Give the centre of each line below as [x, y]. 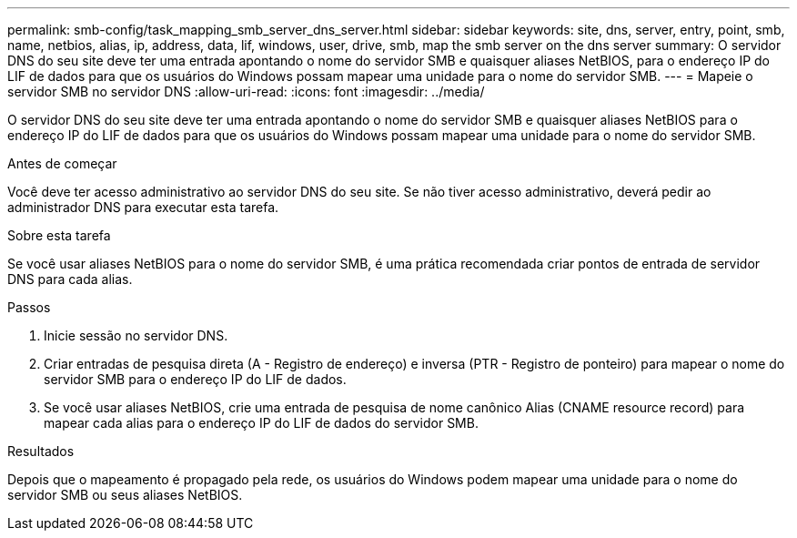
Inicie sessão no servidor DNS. [136, 335]
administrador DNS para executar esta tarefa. [143, 207]
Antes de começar [62, 163]
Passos [29, 307]
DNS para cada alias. [70, 279]
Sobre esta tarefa [59, 235]
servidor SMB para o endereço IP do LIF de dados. [195, 379]
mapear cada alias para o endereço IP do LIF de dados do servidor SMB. [261, 423]
